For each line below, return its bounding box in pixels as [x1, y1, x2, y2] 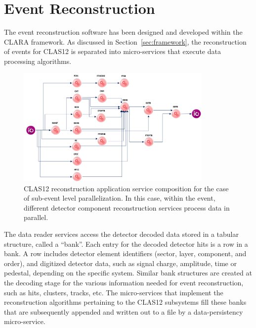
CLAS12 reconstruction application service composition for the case [24, 183, 229, 193]
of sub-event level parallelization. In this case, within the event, [24, 193, 215, 203]
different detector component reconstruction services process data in [24, 202, 230, 213]
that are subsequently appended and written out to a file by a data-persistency [4, 306, 243, 317]
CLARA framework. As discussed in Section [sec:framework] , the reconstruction [4, 36, 247, 47]
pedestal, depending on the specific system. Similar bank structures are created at [4, 268, 252, 278]
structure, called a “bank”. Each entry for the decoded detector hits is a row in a [4, 238, 248, 249]
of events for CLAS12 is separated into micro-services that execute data [4, 46, 221, 56]
